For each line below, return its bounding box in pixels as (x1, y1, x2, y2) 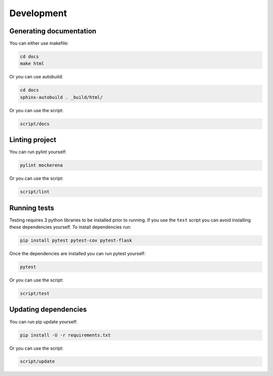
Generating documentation (9, 27, 97, 35)
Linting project (9, 135, 57, 144)
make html (20, 61, 44, 67)
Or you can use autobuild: (9, 74, 63, 80)
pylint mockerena (20, 162, 63, 168)
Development (9, 8, 67, 19)
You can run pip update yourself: (9, 318, 78, 324)
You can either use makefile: (9, 40, 69, 46)
